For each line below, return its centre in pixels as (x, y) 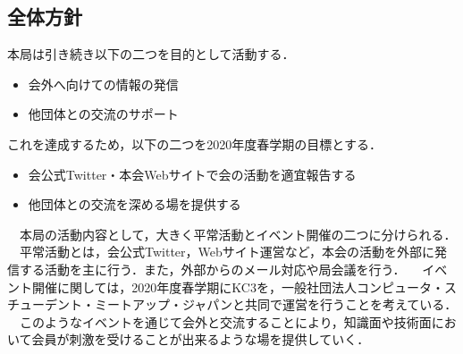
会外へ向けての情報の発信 (103, 84)
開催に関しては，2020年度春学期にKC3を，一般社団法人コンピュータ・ (238, 287)
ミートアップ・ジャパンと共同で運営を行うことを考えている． (276, 304)
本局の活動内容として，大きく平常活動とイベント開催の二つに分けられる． (238, 234)
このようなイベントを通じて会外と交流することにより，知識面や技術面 (225, 321)
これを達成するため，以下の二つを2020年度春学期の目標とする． (194, 143)
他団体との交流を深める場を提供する (135, 204)
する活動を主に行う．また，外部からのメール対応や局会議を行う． (212, 269)
